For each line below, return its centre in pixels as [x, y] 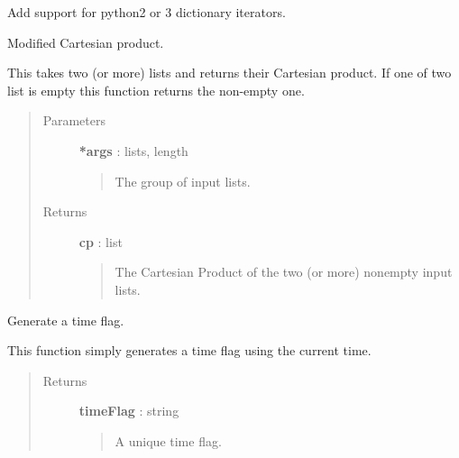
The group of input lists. [183, 181]
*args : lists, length [133, 150]
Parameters [74, 120]
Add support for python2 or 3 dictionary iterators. [147, 12]
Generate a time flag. [66, 320]
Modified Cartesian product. [86, 42]
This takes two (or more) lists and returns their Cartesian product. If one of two [229, 73]
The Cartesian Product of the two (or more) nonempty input [284, 272]
